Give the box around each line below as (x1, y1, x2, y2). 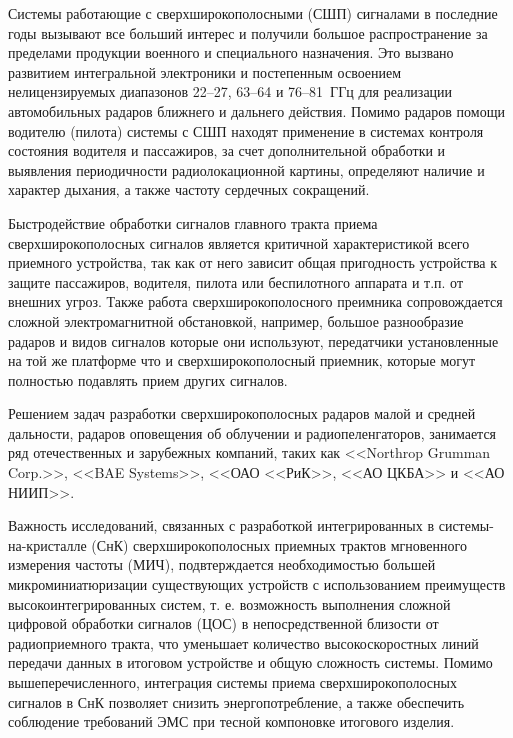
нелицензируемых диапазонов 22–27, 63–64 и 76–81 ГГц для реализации (8, 81, 453, 102)
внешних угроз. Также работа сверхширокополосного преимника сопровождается (8, 291, 503, 312)
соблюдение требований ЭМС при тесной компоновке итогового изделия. (8, 711, 455, 732)
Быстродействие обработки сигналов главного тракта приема (8, 212, 378, 233)
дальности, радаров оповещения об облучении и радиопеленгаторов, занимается (8, 422, 497, 443)
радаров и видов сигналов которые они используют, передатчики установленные (8, 330, 499, 351)
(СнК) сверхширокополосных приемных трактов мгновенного (91, 534, 467, 555)
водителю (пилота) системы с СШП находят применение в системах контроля (8, 120, 484, 141)
